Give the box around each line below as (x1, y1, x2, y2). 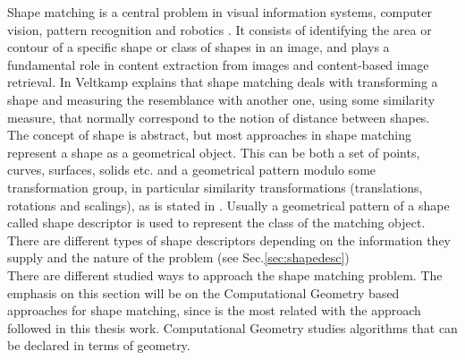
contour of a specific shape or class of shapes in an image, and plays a (7, 38, 390, 56)
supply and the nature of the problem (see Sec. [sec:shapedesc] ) (7, 248, 350, 267)
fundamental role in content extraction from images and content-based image (7, 55, 429, 73)
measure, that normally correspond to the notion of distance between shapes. (7, 107, 430, 126)
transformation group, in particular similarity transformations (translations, (7, 177, 423, 196)
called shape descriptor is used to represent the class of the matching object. (7, 213, 426, 232)
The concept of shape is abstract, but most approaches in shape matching (7, 125, 412, 144)
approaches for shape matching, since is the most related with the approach (7, 301, 421, 320)
